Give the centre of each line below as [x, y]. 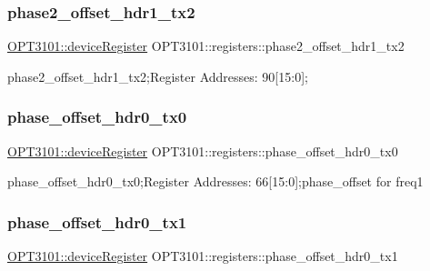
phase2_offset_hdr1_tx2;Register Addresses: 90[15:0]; [158, 76]
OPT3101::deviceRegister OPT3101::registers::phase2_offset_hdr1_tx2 [206, 46]
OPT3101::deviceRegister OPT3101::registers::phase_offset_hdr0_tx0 [203, 151]
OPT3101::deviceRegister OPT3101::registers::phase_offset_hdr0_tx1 [203, 256]
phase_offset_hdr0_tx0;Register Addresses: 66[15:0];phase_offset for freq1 [215, 181]
